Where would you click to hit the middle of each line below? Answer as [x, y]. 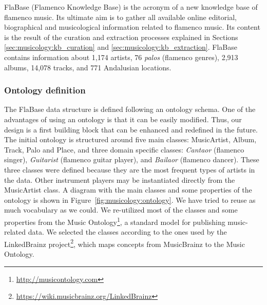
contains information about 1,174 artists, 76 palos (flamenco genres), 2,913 [121, 57]
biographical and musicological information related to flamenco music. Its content [132, 27]
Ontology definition [45, 90]
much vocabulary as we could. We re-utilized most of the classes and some [121, 210]
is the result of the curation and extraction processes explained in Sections [121, 37]
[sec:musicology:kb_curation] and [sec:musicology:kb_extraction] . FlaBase [121, 47]
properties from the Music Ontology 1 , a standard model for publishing [115, 221]
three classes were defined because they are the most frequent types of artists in [130, 169]
